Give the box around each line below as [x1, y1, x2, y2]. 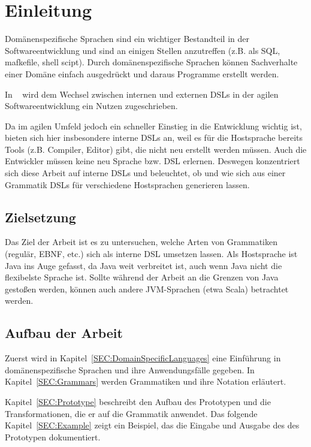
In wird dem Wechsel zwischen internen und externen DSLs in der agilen [5, 87, 279, 100]
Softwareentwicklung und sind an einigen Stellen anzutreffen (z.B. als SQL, [5, 44, 280, 56]
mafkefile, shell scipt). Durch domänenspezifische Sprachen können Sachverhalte [5, 56, 298, 68]
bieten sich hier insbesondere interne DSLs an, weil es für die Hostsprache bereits [5, 131, 303, 144]
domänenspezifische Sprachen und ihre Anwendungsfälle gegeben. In [5, 363, 255, 376]
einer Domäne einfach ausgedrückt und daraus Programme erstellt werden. [5, 67, 279, 80]
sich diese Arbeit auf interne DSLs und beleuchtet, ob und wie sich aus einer [5, 167, 286, 179]
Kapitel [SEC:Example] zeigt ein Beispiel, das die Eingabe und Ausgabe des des [5, 419, 300, 431]
